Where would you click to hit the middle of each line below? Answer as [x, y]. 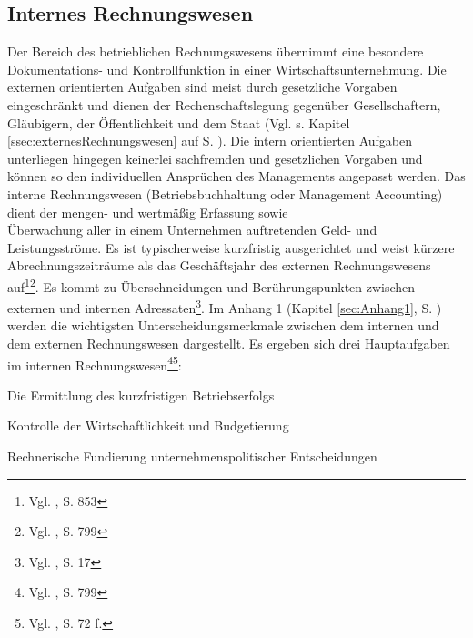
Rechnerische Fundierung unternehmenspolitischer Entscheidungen [192, 456]
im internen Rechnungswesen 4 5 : [95, 363]
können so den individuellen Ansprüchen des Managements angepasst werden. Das [236, 176]
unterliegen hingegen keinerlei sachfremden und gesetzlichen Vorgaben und [215, 158]
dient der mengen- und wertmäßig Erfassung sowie [148, 212]
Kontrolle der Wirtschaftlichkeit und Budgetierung [148, 425]
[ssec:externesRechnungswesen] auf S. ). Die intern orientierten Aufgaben [210, 141]
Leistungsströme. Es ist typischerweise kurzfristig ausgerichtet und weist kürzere [231, 247]
